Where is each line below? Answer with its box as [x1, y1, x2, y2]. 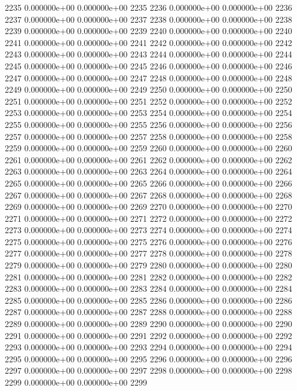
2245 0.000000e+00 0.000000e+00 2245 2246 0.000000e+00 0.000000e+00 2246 [5, 59, 292, 72]
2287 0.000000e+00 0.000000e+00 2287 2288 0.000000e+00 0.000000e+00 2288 [5, 306, 292, 318]
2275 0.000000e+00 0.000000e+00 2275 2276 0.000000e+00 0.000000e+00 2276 [5, 235, 292, 248]
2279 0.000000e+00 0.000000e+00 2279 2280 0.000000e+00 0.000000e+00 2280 [5, 259, 292, 271]
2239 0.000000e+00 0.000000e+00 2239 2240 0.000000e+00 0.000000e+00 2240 [5, 25, 292, 37]
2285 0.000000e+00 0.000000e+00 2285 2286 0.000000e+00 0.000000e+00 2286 [5, 294, 292, 306]
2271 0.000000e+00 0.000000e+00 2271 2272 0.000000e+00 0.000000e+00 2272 [5, 212, 292, 224]
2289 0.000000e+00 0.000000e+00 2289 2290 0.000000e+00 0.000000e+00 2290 [5, 317, 292, 330]
